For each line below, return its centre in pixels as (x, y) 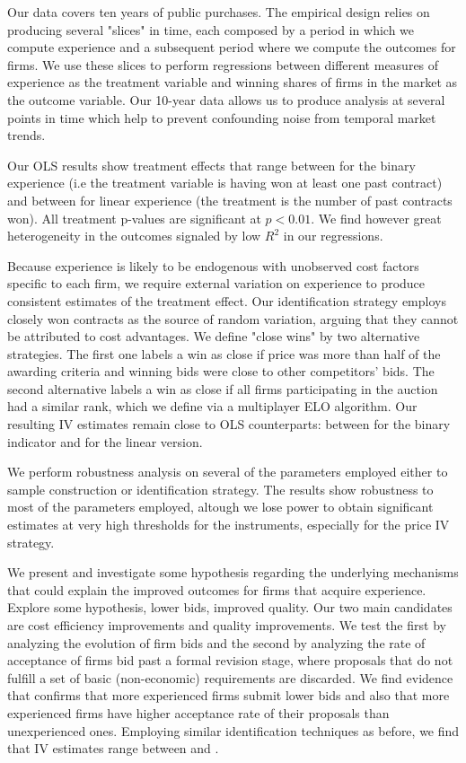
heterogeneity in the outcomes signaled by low (134, 236)
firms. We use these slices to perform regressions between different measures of (223, 64)
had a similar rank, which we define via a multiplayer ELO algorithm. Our (212, 406)
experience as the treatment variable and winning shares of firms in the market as (233, 82)
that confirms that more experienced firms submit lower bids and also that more (229, 695)
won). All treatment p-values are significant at (134, 218)
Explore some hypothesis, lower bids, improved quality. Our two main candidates (230, 607)
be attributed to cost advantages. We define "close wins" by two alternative (214, 336)
